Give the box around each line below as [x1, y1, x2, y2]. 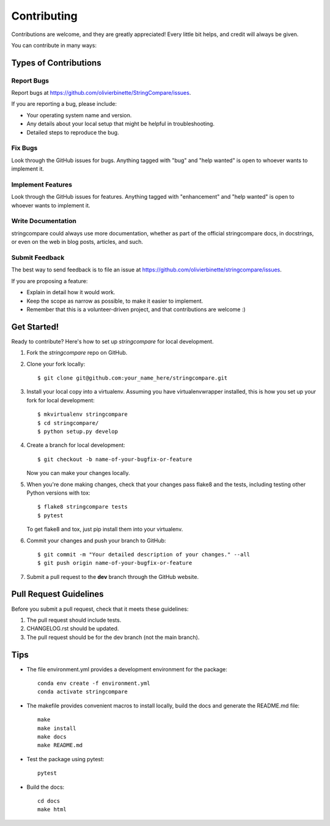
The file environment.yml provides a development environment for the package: [26, 665, 227, 673]
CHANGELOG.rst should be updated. [26, 625, 119, 632]
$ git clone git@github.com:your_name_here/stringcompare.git [37, 375, 228, 382]
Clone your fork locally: [26, 360, 86, 367]
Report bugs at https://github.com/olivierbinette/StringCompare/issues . [11, 89, 191, 97]
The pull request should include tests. [26, 616, 122, 624]
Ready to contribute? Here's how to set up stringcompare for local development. [11, 337, 214, 345]
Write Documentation [11, 217, 76, 226]
